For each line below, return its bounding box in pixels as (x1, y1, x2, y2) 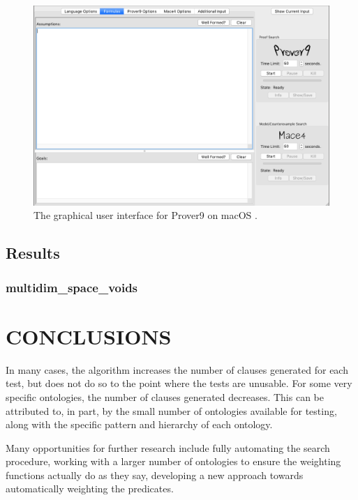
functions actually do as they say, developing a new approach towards (6, 467, 304, 482)
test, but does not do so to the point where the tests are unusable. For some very (6, 376, 352, 391)
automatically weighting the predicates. (6, 481, 174, 496)
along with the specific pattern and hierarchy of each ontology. (6, 417, 273, 432)
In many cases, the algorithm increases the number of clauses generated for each (6, 362, 348, 377)
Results (6, 242, 60, 264)
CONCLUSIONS (6, 321, 172, 350)
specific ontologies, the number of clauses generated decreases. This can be (6, 389, 324, 404)
